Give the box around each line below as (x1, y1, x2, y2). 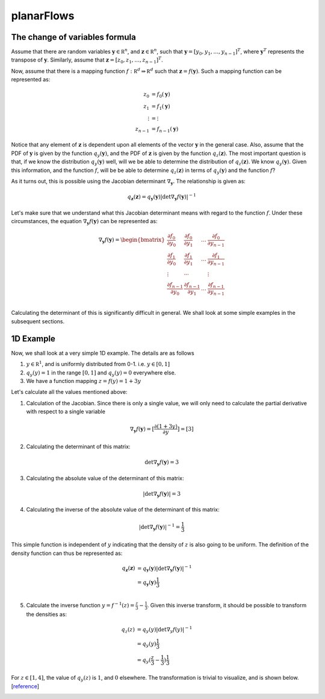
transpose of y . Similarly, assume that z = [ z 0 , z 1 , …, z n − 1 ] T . (11, 55, 164, 65)
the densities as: (26, 610, 67, 618)
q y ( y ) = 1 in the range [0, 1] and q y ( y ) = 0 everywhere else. (26, 368, 176, 378)
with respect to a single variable (26, 408, 105, 416)
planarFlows (11, 9, 75, 22)
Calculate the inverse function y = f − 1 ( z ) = (26, 601, 135, 609)
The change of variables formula (11, 32, 137, 42)
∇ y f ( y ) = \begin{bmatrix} (98, 236, 166, 245)
